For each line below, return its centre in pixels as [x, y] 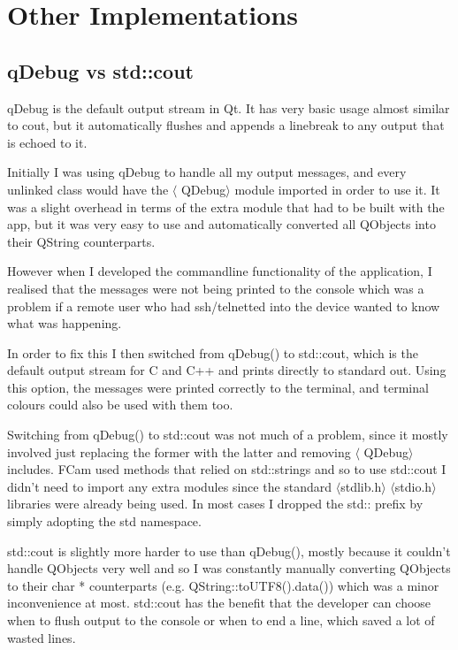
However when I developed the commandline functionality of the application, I [220, 271]
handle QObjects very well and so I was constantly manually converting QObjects [229, 568]
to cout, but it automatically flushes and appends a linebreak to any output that [226, 125]
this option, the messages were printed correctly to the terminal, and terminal [218, 387]
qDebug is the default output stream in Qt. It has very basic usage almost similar [229, 107]
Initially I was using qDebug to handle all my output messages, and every [207, 172]
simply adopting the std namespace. [104, 521]
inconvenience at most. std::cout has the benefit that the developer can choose [219, 603]
